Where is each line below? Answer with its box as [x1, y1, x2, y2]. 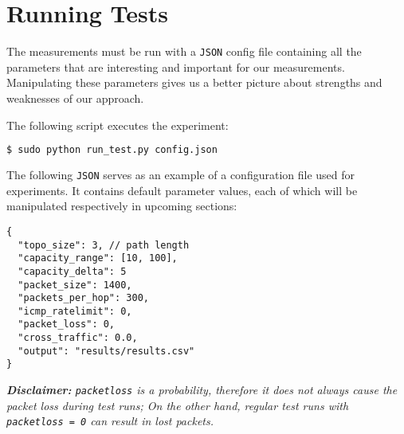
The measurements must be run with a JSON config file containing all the [6, 43, 362, 60]
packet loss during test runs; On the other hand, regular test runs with [6, 397, 349, 413]
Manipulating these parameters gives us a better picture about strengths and [6, 74, 382, 91]
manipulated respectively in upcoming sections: [6, 197, 237, 214]
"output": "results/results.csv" [18, 345, 195, 357]
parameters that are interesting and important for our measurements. [6, 58, 345, 75]
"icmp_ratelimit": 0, [18, 305, 132, 317]
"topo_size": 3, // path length [18, 239, 190, 251]
